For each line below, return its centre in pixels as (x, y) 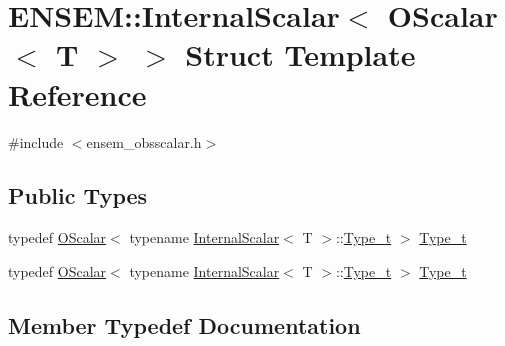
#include (36, 141)
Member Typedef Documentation (184, 324)
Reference (77, 93)
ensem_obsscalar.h (144, 141)
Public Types (78, 195)
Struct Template (300, 54)
